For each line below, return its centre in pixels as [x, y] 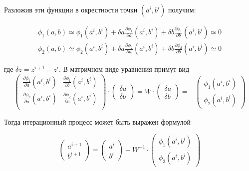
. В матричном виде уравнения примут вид [124, 69]
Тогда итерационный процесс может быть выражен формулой [98, 121]
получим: [182, 9]
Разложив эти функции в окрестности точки [71, 9]
